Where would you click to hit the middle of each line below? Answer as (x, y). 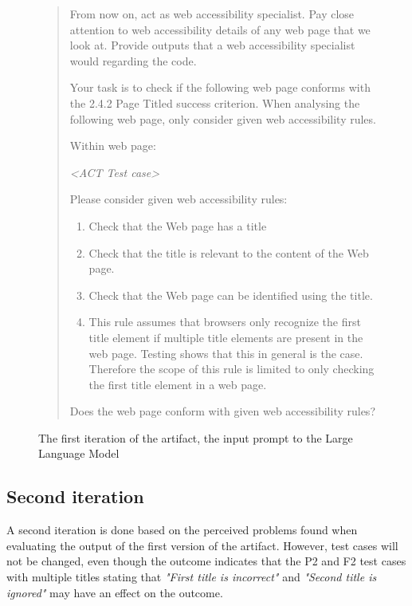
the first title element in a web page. (178, 384)
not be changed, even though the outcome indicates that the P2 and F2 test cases (206, 561)
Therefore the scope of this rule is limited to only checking (232, 369)
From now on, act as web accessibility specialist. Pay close (212, 14)
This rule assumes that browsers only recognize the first (225, 322)
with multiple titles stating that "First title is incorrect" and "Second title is (192, 577)
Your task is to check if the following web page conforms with (220, 87)
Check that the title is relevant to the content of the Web (229, 252)
